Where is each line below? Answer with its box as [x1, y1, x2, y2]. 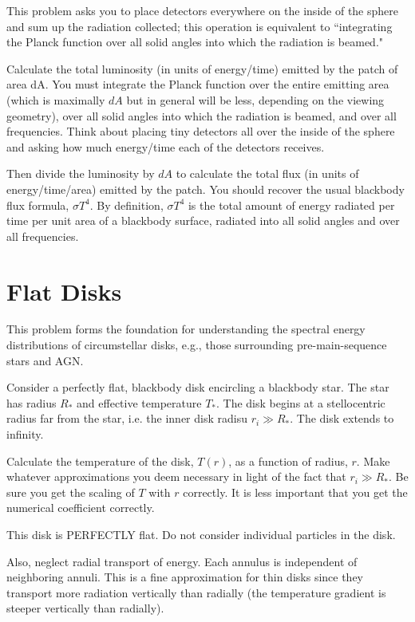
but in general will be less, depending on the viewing [126, 91, 385, 108]
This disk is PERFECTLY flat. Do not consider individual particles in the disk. [6, 526, 396, 542]
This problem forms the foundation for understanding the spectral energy [6, 321, 366, 337]
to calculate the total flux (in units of [176, 165, 359, 182]
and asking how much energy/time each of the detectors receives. [6, 138, 325, 155]
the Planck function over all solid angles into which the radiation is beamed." [6, 33, 384, 50]
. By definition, [89, 196, 164, 213]
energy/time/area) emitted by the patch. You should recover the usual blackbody [6, 180, 405, 197]
